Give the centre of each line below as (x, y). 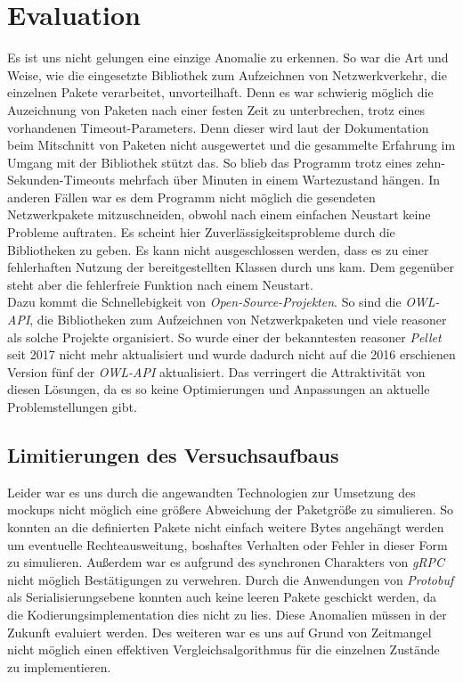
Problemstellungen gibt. (72, 407)
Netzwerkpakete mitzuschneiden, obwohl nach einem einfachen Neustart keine (219, 214)
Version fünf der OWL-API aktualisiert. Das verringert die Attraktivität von (216, 371)
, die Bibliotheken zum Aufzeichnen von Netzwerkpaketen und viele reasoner (238, 320)
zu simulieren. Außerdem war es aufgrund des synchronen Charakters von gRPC (226, 562)
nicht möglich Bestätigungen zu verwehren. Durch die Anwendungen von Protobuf (231, 579)
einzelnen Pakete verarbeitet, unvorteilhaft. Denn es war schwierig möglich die (220, 92)
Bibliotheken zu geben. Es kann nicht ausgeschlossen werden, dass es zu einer (218, 249)
